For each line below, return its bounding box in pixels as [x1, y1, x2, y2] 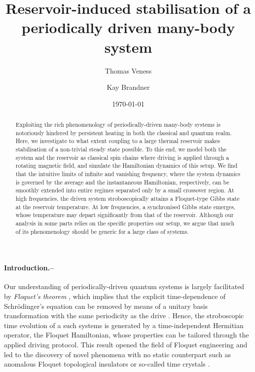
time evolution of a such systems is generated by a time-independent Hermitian [4, 320, 244, 330]
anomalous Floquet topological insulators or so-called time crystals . [4, 359, 210, 369]
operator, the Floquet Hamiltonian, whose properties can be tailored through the [4, 330, 249, 340]
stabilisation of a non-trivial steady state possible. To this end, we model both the [15, 145, 227, 153]
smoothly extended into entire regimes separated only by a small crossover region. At [15, 186, 234, 194]
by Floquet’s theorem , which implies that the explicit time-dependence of [4, 291, 226, 301]
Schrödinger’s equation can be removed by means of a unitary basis [4, 300, 208, 311]
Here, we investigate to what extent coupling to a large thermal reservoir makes [15, 137, 220, 145]
